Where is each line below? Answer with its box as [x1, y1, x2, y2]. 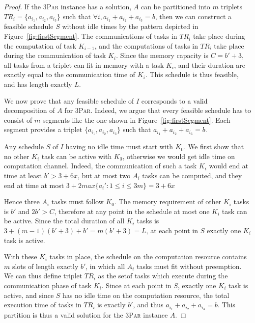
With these [4, 251, 37, 262]
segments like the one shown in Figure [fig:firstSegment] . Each [42, 114, 230, 125]
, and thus [133, 299, 164, 310]
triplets [221, 1, 243, 11]
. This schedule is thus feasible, [145, 69, 239, 80]
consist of [4, 114, 32, 125]
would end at [209, 161, 249, 171]
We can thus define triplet [4, 270, 83, 281]
